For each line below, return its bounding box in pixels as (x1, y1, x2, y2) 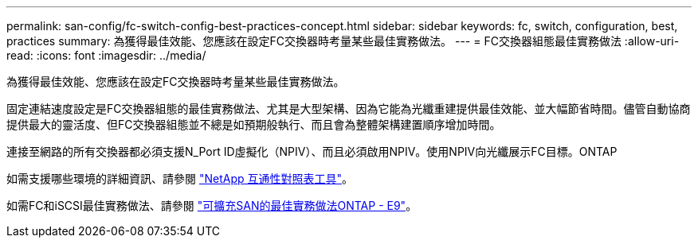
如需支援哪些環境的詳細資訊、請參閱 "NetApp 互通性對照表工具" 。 (6, 172, 354, 185)
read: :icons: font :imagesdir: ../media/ (6, 48, 206, 62)
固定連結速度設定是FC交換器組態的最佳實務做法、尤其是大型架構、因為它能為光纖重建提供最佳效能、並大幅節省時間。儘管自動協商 (6, 102, 691, 115)
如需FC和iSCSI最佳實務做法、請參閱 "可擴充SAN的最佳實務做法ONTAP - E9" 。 (6, 199, 418, 212)
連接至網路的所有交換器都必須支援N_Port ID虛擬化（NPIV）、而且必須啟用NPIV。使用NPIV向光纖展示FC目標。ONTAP (6, 145, 618, 158)
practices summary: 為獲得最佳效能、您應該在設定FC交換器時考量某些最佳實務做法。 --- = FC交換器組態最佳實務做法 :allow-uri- (6, 34, 680, 48)
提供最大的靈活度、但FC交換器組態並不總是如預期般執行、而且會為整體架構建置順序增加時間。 (6, 118, 501, 131)
